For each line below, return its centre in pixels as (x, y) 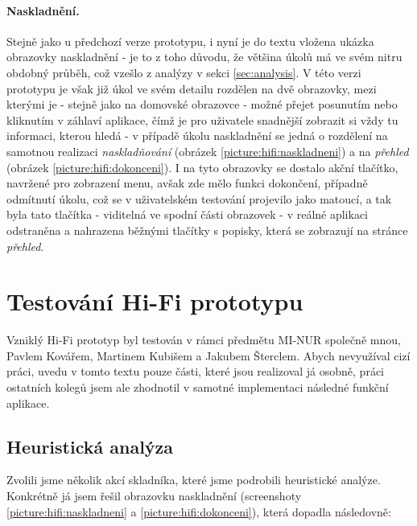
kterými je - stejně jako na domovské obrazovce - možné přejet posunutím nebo (202, 104)
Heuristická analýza (90, 446)
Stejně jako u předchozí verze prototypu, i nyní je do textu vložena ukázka (190, 41)
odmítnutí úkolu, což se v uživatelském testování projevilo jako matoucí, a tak (199, 198)
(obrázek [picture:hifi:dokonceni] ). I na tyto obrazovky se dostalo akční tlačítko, (202, 167)
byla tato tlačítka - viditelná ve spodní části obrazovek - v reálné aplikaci (188, 214)
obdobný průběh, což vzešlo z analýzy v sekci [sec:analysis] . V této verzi (184, 72)
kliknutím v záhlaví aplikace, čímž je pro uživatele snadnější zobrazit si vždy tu (202, 119)
